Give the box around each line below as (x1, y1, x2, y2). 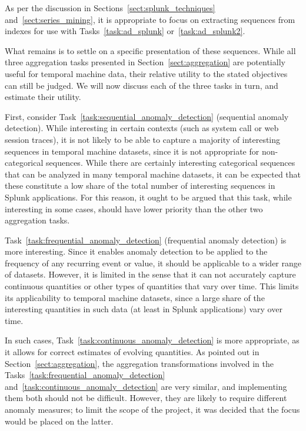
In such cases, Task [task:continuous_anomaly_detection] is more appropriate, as (5, 334, 300, 346)
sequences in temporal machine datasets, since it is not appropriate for (5, 145, 260, 157)
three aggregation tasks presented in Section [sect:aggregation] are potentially (5, 56, 285, 68)
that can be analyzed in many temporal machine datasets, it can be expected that (5, 168, 301, 180)
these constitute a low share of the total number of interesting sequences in (5, 179, 275, 192)
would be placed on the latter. (5, 415, 114, 427)
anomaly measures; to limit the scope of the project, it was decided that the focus (5, 403, 300, 415)
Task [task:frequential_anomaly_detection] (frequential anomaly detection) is (5, 233, 287, 246)
